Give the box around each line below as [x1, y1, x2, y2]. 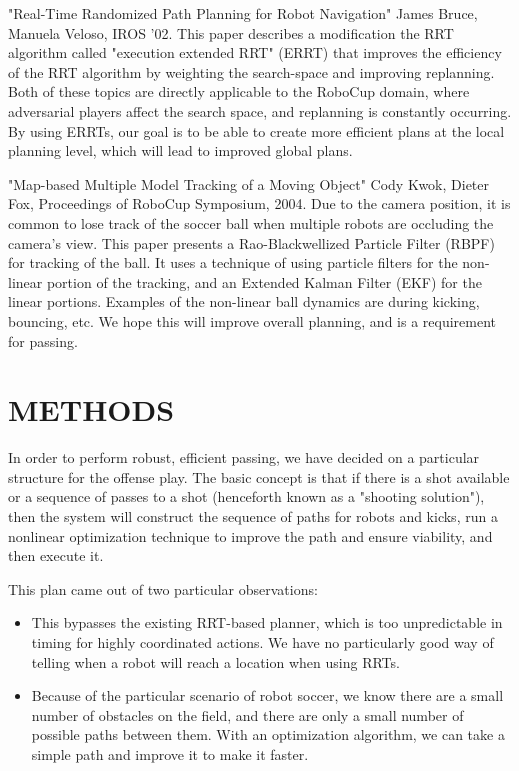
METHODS [8, 389, 175, 430]
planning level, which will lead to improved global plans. [8, 140, 353, 161]
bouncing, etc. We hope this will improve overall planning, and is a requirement [8, 310, 497, 331]
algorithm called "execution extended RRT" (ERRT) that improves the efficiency [8, 42, 502, 63]
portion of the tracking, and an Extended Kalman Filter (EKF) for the [46, 271, 482, 292]
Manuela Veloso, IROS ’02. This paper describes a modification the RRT [8, 22, 454, 43]
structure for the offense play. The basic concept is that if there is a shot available [8, 466, 510, 487]
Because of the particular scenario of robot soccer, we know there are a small [31, 685, 504, 706]
